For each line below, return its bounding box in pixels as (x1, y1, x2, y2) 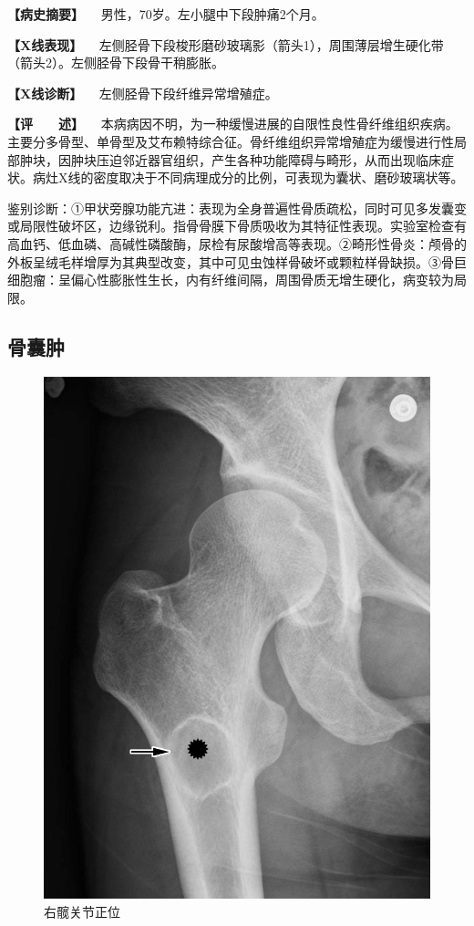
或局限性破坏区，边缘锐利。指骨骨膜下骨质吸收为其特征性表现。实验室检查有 (7, 216, 467, 235)
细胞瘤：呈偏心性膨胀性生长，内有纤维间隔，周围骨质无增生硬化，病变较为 (7, 270, 454, 289)
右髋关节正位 (44, 901, 120, 921)
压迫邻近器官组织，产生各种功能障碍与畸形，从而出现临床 (96, 150, 441, 169)
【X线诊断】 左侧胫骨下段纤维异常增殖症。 (7, 83, 278, 102)
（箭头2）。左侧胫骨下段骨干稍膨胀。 (7, 53, 224, 72)
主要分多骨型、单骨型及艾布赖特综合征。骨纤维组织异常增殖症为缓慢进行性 (7, 131, 454, 151)
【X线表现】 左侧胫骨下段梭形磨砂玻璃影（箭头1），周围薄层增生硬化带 (7, 35, 444, 54)
